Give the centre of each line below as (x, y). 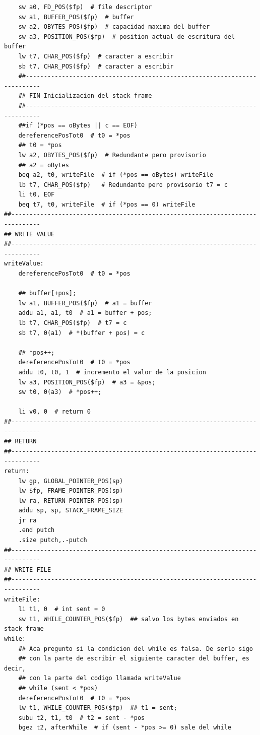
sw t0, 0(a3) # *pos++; (60, 392)
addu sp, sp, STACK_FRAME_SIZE (71, 511)
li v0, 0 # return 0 (54, 412)
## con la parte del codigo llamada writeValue (100, 678)
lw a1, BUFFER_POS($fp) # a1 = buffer (85, 303)
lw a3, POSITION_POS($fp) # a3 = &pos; (87, 382)
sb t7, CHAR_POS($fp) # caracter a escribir (96, 66)
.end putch (37, 530)
